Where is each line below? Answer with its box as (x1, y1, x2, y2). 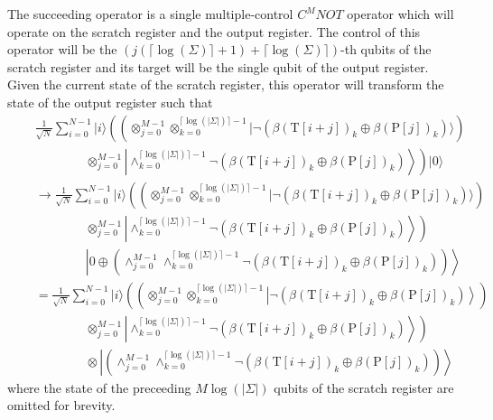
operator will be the (7, 40, 117, 59)
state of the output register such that (7, 92, 213, 111)
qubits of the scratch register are (274, 378, 454, 397)
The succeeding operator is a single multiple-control (7, 5, 293, 23)
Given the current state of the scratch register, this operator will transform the (7, 75, 444, 94)
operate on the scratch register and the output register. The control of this (7, 22, 421, 41)
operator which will (347, 5, 454, 23)
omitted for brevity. (7, 396, 116, 415)
